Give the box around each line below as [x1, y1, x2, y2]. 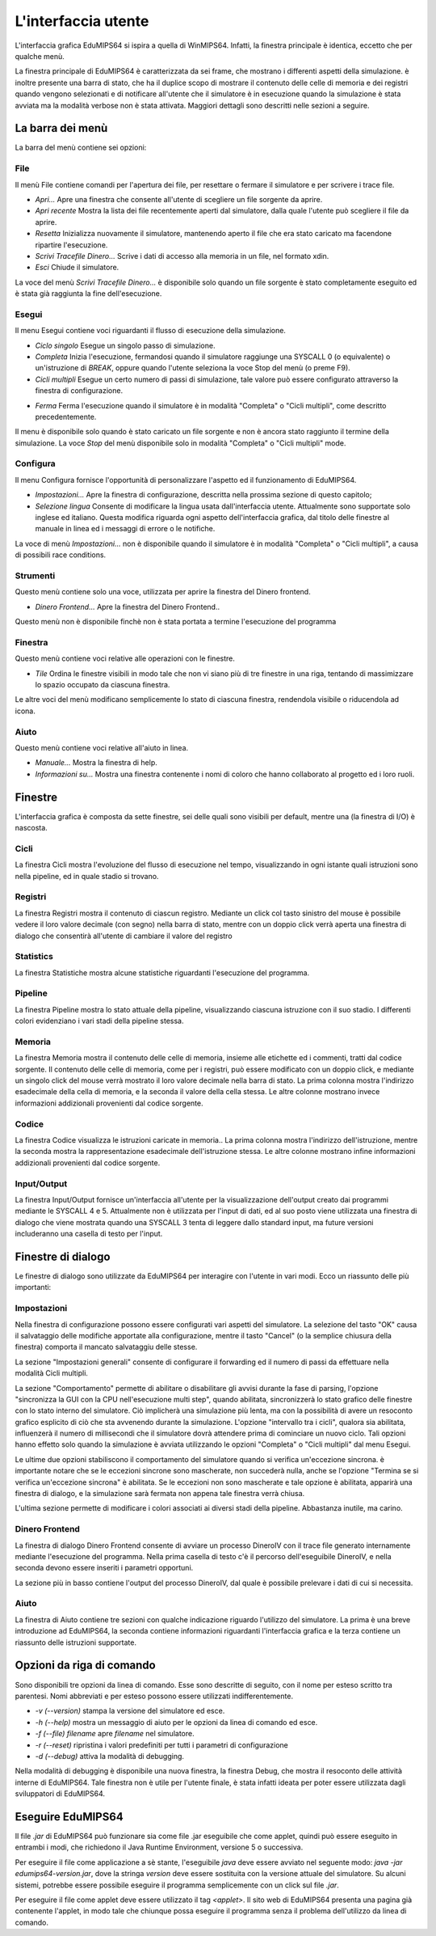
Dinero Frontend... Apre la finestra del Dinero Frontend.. [35, 602, 220, 611]
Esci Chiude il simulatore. [35, 263, 119, 273]
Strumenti [15, 570, 56, 581]
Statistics [15, 951, 54, 962]
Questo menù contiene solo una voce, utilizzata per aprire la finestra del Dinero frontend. [15, 587, 311, 597]
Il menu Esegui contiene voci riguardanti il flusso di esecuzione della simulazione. [15, 326, 287, 336]
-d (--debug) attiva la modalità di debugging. [35, 1751, 185, 1761]
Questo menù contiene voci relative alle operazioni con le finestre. [15, 653, 236, 663]
